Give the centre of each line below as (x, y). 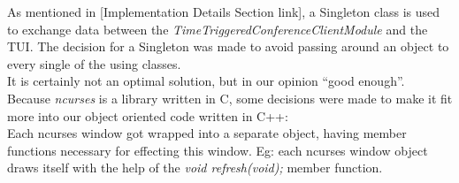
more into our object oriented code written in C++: (148, 115)
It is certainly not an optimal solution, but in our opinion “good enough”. (206, 81)
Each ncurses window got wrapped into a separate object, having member (207, 133)
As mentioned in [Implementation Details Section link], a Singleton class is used (224, 11)
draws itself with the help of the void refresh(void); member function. (195, 168)
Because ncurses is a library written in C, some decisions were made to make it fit (230, 98)
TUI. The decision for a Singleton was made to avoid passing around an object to (228, 46)
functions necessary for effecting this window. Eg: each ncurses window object (218, 150)
